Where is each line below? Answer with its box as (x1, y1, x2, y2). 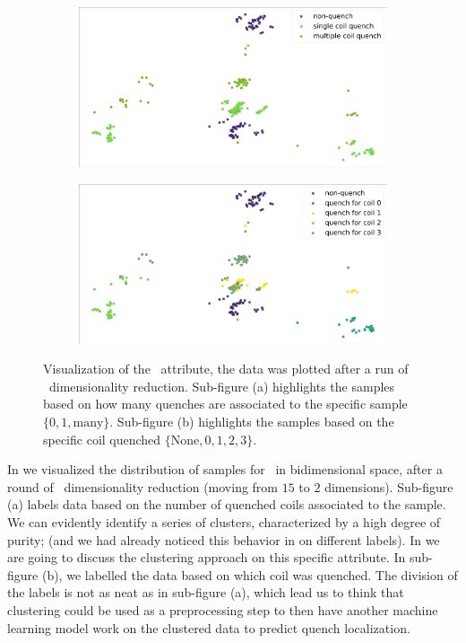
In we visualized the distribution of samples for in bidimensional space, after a (7, 460, 443, 479)
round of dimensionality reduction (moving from (7, 477, 279, 496)
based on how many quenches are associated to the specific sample (43, 394, 408, 413)
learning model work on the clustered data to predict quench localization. (7, 618, 410, 637)
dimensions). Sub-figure (324, 477, 453, 496)
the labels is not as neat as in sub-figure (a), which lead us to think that (7, 583, 404, 602)
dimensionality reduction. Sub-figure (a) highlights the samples (48, 376, 395, 395)
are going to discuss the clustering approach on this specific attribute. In (7, 548, 406, 567)
